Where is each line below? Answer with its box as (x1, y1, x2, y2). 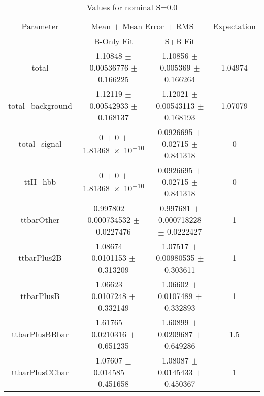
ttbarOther (20, 214, 60, 225)
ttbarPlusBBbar (11, 328, 69, 340)
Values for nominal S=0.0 (86, 1, 178, 13)
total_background (8, 100, 72, 111)
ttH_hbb (24, 176, 56, 187)
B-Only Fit (93, 35, 134, 47)
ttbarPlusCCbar (11, 366, 69, 378)
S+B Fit (164, 35, 195, 47)
